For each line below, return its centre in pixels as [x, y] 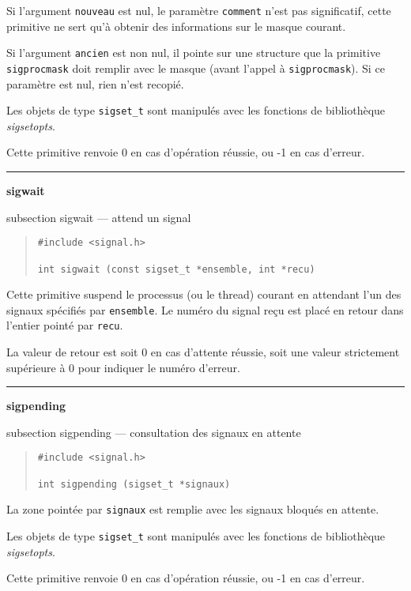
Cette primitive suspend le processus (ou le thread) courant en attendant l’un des [204, 294]
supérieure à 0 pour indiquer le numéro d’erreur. [123, 367]
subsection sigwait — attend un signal [99, 217]
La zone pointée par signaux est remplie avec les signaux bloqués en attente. [193, 509]
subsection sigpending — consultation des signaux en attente [154, 432]
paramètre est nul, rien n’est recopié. [95, 83]
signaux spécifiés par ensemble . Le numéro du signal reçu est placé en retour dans [205, 309]
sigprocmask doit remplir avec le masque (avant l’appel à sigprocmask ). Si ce [196, 68]
